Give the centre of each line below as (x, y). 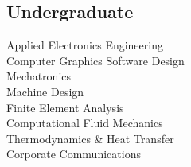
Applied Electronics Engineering (85, 45)
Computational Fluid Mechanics (85, 123)
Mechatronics (39, 76)
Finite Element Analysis (65, 107)
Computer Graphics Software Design (95, 60)
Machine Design (45, 91)
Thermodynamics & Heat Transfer (90, 138)
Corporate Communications (74, 154)
